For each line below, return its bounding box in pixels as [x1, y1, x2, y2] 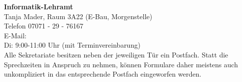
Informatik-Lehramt [4, 1, 73, 11]
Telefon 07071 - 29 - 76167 [4, 21, 83, 31]
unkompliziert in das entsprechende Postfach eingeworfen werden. [4, 69, 202, 79]
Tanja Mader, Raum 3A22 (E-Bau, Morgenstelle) [4, 11, 152, 21]
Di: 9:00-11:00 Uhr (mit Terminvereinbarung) [4, 40, 140, 50]
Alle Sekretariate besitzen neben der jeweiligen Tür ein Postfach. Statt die [4, 49, 228, 59]
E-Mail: [4, 30, 27, 40]
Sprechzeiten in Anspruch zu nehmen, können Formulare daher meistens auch [4, 59, 238, 69]
